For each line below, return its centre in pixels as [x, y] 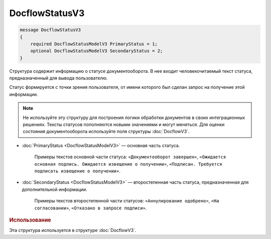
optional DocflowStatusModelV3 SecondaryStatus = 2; [97, 51]
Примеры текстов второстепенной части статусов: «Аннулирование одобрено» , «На [127, 201]
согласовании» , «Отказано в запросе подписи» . [91, 208]
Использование [30, 220]
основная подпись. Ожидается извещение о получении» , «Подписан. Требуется [128, 164]
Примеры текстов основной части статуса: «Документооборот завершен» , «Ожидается [130, 157]
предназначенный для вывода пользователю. [58, 78]
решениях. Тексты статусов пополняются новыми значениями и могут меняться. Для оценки [124, 125]
